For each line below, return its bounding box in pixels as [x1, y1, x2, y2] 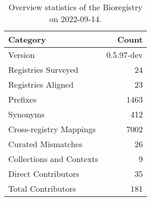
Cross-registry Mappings [8, 123, 96, 135]
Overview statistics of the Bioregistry [8, 1, 143, 13]
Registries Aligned [8, 78, 74, 90]
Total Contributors [8, 183, 76, 194]
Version [8, 49, 35, 61]
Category [8, 33, 46, 45]
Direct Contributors [8, 168, 80, 179]
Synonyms [8, 108, 45, 120]
